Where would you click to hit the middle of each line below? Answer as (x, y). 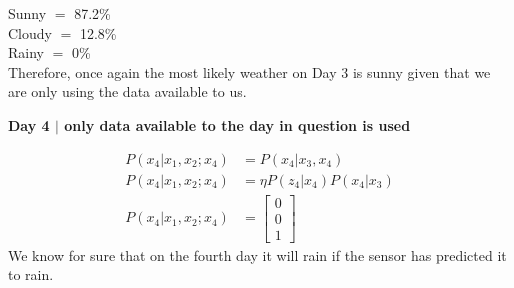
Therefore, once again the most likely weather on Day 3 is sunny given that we (249, 71)
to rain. (31, 274)
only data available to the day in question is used (237, 124)
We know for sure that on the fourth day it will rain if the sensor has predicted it (257, 254)
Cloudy (30, 32)
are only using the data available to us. (127, 91)
